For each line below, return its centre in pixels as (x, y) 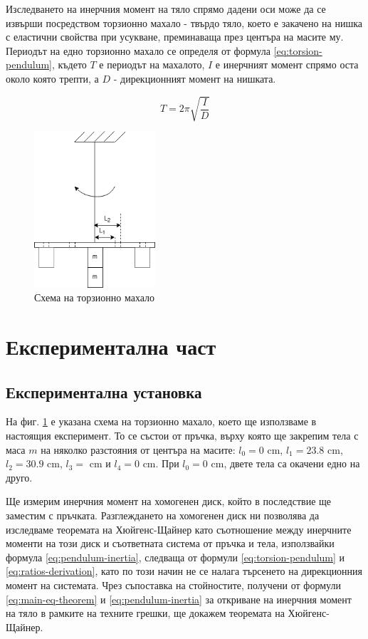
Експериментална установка (104, 391)
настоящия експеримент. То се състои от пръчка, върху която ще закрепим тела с (182, 436)
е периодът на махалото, (152, 64)
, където (69, 64)
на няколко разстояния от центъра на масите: (138, 449)
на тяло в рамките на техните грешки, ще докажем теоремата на (145, 613)
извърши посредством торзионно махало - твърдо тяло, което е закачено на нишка (184, 22)
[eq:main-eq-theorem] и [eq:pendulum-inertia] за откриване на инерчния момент (179, 599)
